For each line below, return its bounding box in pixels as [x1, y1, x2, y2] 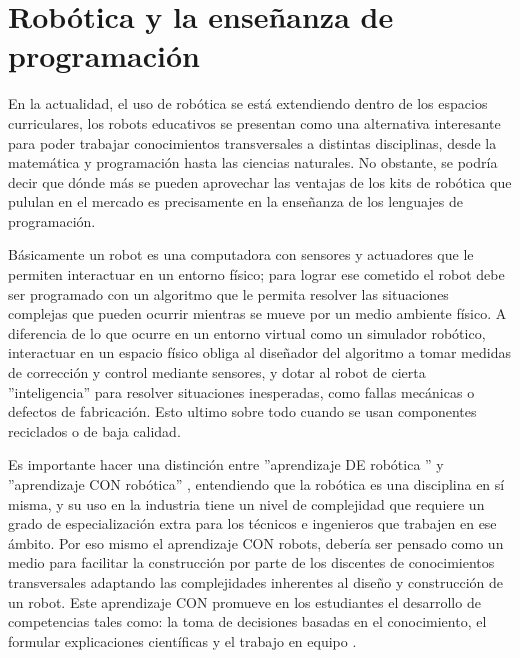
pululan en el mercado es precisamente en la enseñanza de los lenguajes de [8, 191, 464, 212]
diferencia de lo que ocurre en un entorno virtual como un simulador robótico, [8, 322, 486, 343]
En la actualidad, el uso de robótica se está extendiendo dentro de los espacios [8, 93, 488, 114]
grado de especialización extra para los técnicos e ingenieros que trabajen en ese [8, 513, 497, 534]
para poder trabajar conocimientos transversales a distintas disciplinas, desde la [8, 132, 497, 153]
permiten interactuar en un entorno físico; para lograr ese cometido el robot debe [8, 264, 505, 285]
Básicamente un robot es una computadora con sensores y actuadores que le [8, 244, 474, 265]
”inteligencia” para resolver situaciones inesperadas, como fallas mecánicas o [8, 381, 475, 402]
